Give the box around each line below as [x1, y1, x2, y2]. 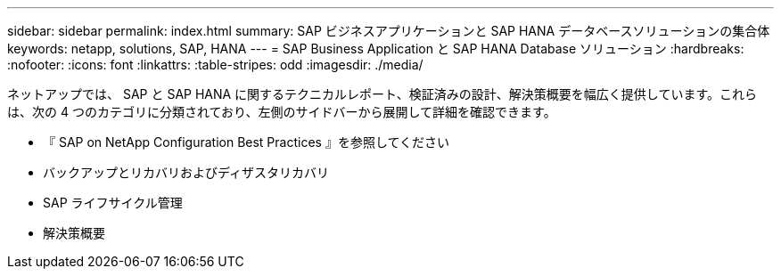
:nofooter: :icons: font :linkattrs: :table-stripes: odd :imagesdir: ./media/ [7, 57, 423, 72]
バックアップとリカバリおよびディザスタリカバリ [43, 165, 329, 180]
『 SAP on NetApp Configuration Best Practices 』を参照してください [43, 134, 450, 150]
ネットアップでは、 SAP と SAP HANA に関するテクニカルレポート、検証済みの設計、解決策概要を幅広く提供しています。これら [7, 86, 758, 101]
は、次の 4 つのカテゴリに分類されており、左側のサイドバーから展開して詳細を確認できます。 [7, 104, 556, 119]
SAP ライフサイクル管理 [43, 195, 183, 210]
